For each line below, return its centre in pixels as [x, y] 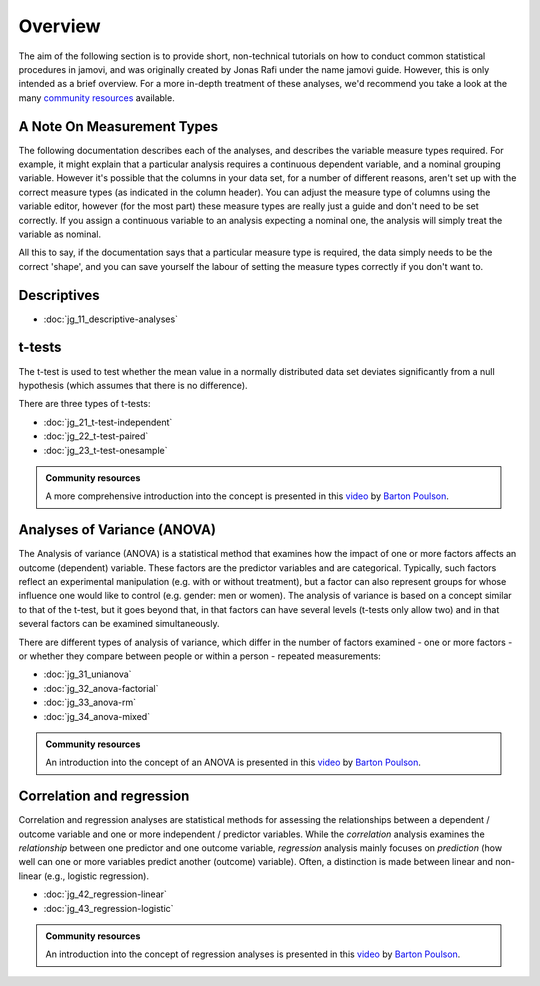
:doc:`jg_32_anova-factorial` [101, 688]
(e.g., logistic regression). [96, 876]
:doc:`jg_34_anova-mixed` [96, 716]
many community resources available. [96, 97]
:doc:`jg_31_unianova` [87, 674]
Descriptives [59, 295]
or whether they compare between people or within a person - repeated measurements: [200, 656]
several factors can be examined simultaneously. [119, 624]
